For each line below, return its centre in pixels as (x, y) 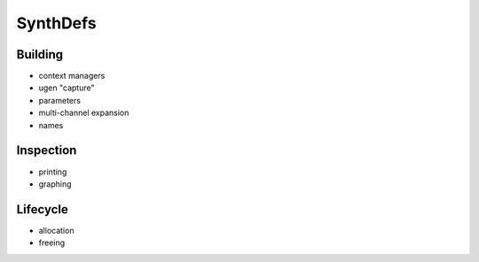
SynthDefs (56, 23)
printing (53, 172)
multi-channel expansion (84, 113)
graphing (55, 184)
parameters (60, 100)
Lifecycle (42, 209)
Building (40, 54)
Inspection (47, 150)
